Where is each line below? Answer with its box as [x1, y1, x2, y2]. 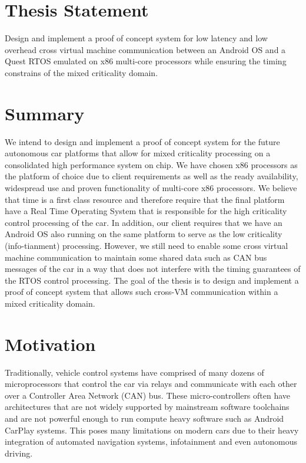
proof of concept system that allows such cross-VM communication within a [5, 285, 278, 298]
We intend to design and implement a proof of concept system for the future [5, 135, 280, 147]
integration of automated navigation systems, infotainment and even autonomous [5, 435, 297, 448]
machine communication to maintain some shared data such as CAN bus [5, 251, 267, 263]
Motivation [5, 331, 96, 356]
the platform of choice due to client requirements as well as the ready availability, [5, 170, 298, 182]
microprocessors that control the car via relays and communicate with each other [5, 377, 297, 390]
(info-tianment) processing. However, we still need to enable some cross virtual [5, 239, 288, 251]
